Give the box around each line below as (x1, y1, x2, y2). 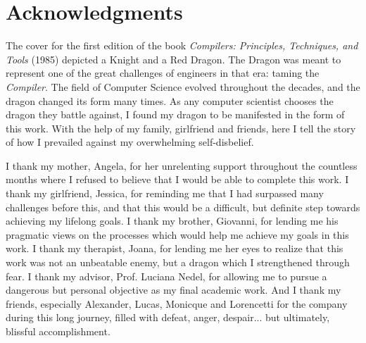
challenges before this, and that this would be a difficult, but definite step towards (6, 199, 360, 214)
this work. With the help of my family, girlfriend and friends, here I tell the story (6, 120, 356, 135)
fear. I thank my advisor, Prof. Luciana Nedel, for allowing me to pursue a (6, 268, 327, 283)
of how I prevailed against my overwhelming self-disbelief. (6, 135, 254, 149)
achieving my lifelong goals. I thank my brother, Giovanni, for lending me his (6, 213, 339, 228)
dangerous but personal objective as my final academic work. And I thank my (6, 282, 341, 297)
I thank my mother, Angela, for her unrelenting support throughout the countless (6, 158, 358, 173)
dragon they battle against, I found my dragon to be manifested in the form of (6, 107, 345, 122)
